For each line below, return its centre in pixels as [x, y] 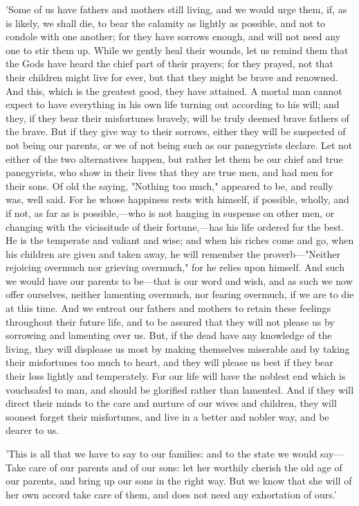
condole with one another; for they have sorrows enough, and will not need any [173, 36]
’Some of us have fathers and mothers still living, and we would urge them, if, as [176, 9]
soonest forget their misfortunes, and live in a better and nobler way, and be [167, 416]
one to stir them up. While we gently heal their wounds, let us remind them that [177, 50]
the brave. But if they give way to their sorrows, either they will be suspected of [176, 131]
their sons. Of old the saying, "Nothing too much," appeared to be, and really [169, 185]
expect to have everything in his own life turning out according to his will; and [173, 104]
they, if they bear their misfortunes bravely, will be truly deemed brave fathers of [177, 117]
